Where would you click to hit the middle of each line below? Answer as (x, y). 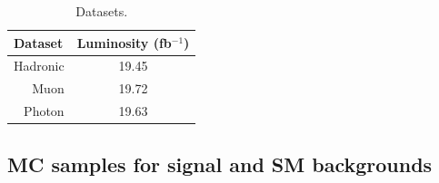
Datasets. (102, 11)
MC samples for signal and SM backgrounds (220, 164)
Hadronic (39, 66)
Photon (44, 111)
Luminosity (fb (124, 42)
